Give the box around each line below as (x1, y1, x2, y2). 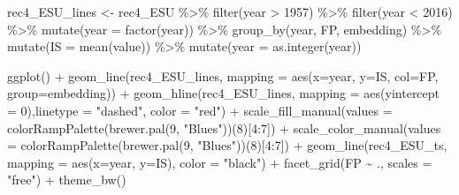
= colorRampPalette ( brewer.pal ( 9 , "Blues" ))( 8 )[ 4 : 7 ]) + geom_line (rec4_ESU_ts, (7, 136, 448, 154)
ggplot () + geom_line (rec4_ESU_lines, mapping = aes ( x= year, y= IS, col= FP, (7, 66, 439, 85)
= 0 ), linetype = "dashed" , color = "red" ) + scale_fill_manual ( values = (7, 101, 393, 119)
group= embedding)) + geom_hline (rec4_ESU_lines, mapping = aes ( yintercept (7, 84, 440, 102)
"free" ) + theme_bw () (7, 170, 126, 189)
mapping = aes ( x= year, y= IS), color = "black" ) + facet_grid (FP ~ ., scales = (7, 153, 432, 171)
